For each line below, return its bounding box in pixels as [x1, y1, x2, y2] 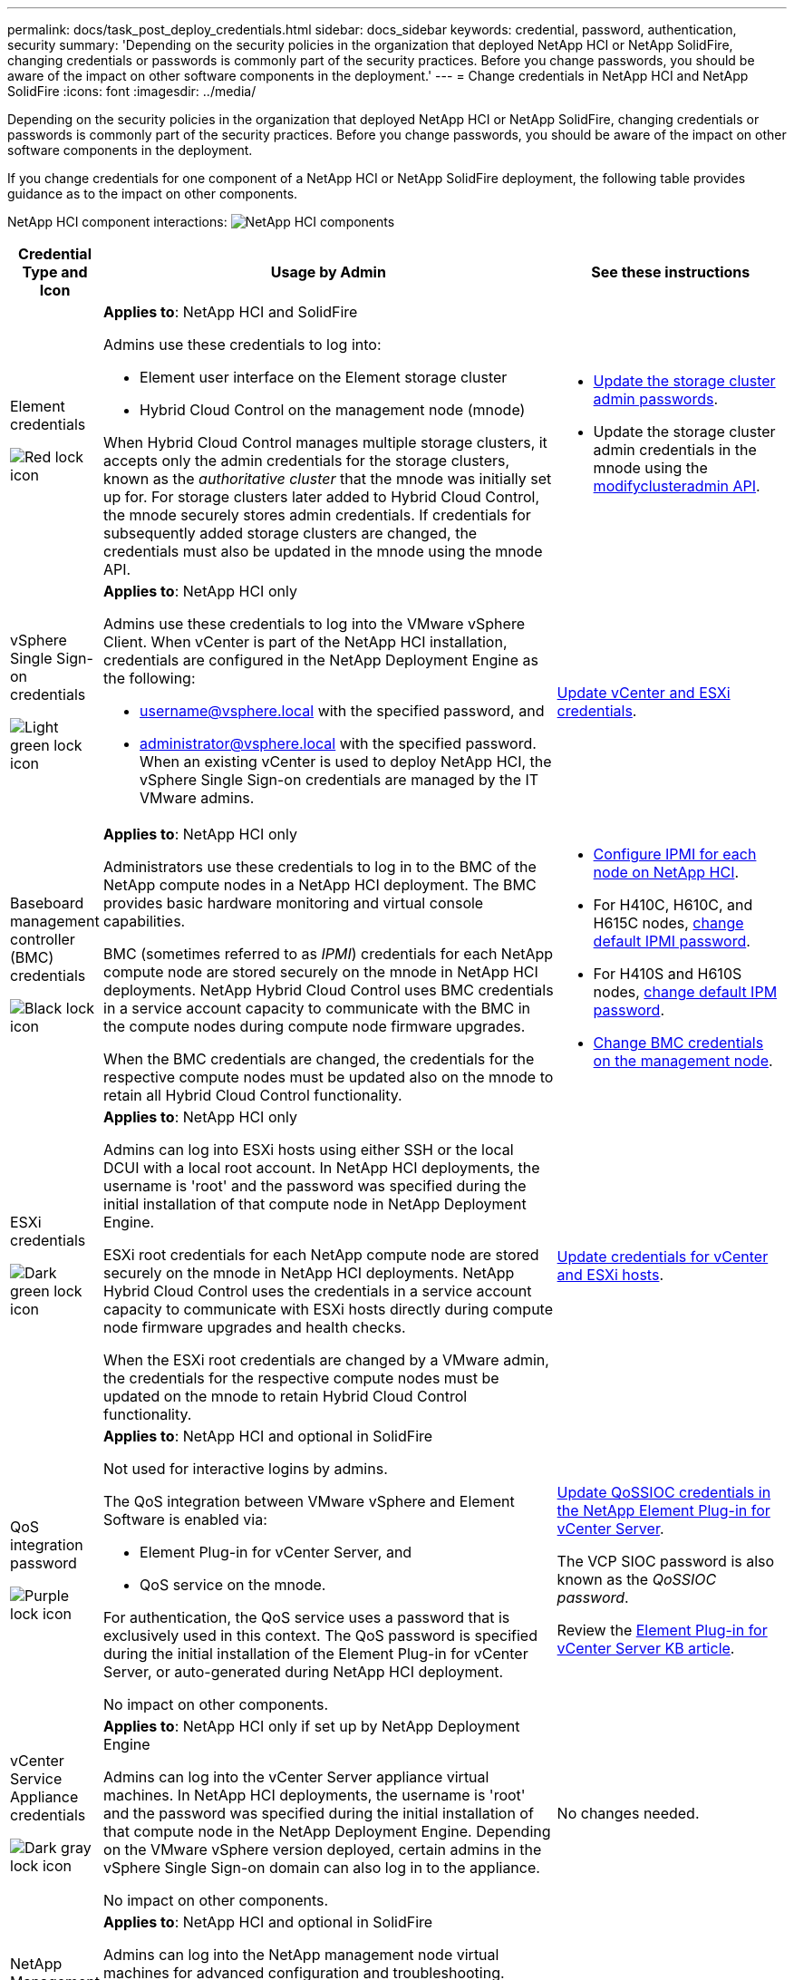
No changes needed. [557, 1804, 700, 1822]
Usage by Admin [270, 263, 386, 281]
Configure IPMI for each [593, 845, 757, 863]
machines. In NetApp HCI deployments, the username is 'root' [103, 1786, 526, 1804]
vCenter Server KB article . [557, 1639, 735, 1657]
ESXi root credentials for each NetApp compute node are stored [103, 1246, 539, 1264]
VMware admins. [140, 789, 255, 807]
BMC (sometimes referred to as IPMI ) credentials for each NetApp [103, 945, 554, 963]
